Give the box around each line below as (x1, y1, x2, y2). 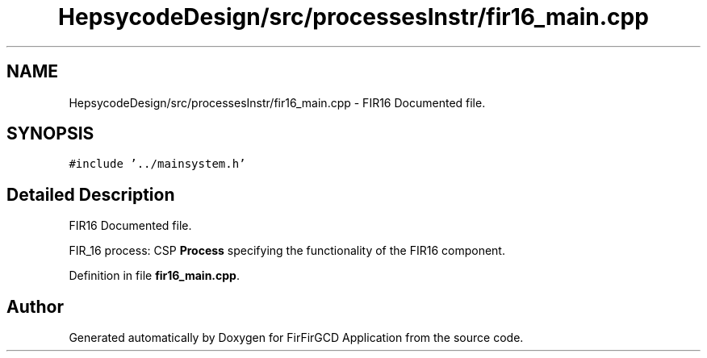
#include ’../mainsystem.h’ (69, 157, 246, 171)
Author (6, 296, 64, 317)
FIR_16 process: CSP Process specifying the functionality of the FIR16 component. (69, 244, 505, 258)
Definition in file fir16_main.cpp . (69, 268, 240, 283)
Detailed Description (6, 184, 175, 205)
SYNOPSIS (6, 123, 94, 144)
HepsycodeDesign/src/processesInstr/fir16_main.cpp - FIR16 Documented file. (69, 95, 486, 110)
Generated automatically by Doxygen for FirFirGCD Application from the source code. (69, 331, 524, 345)
